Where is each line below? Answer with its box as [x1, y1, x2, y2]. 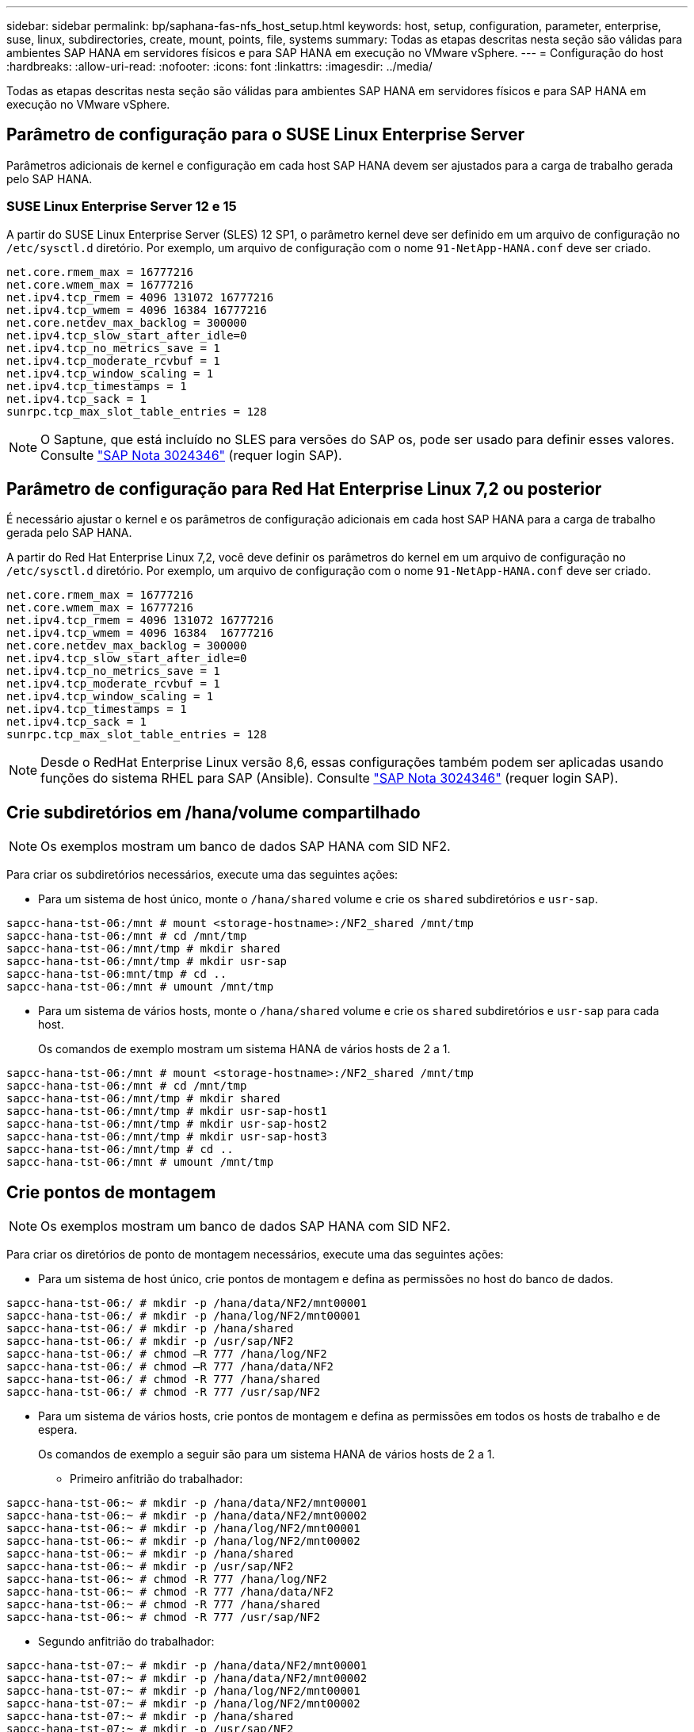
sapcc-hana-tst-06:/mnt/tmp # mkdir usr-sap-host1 [6, 1105, 327, 1118]
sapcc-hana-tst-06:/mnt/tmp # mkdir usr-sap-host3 [6, 1130, 327, 1144]
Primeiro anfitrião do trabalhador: [70, 1472, 243, 1486]
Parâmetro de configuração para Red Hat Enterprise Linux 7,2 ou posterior [6, 479, 602, 500]
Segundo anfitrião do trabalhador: [38, 1634, 215, 1649]
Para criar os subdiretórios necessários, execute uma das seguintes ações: [6, 868, 398, 882]
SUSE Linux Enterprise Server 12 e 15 [6, 198, 237, 215]
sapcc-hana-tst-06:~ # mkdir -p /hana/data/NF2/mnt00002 [6, 1509, 368, 1523]
